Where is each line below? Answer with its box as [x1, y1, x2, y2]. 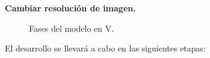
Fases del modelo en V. [29, 22, 114, 34]
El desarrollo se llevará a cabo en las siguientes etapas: [5, 42, 206, 54]
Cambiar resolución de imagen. [5, 2, 136, 14]
